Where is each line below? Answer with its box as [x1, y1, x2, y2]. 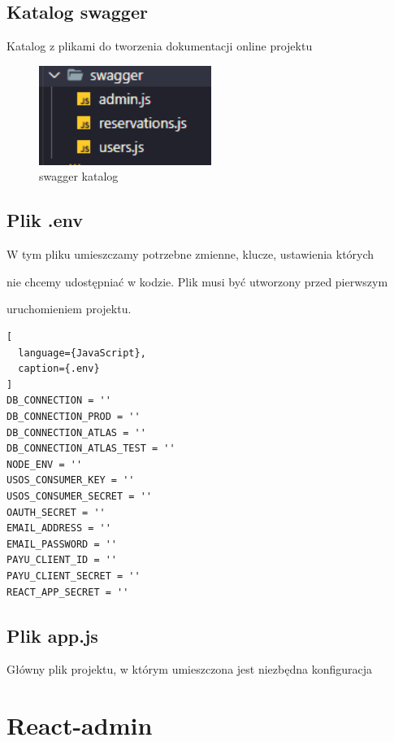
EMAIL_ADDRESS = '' [6, 522, 111, 535]
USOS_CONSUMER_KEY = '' [6, 474, 135, 487]
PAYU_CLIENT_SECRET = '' [6, 570, 141, 582]
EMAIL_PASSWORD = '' [6, 538, 118, 550]
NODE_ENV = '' [6, 458, 83, 470]
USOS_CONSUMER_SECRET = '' [6, 491, 152, 502]
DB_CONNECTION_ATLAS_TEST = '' [6, 443, 175, 455]
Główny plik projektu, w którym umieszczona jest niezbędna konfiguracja [6, 661, 372, 678]
